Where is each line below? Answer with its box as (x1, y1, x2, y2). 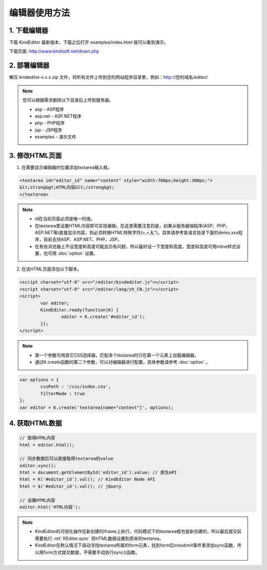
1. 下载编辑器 (9, 26, 48, 35)
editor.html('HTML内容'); (19, 504, 81, 510)
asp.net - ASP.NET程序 (35, 113, 82, 119)
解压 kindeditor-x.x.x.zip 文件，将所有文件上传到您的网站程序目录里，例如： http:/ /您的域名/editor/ (9, 74, 208, 80)
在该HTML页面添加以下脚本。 (21, 266, 82, 272)
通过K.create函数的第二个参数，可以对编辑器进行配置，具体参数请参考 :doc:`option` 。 (35, 359, 210, 365)
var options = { (19, 377, 59, 383)
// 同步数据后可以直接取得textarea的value (19, 456, 114, 462)
